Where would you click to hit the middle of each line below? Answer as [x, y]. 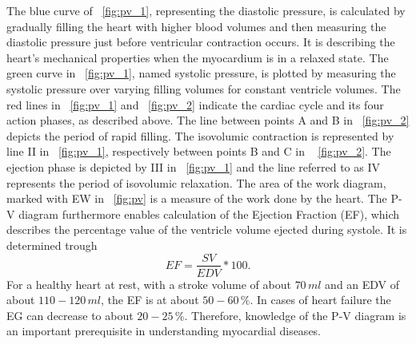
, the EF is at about [150, 300]
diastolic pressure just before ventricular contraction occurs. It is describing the [201, 42]
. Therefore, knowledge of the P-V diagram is [295, 315]
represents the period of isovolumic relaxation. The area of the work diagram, [196, 182]
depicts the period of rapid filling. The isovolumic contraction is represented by [200, 135]
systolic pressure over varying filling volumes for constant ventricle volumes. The [204, 88]
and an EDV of [362, 284]
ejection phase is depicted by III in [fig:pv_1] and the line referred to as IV [194, 166]
